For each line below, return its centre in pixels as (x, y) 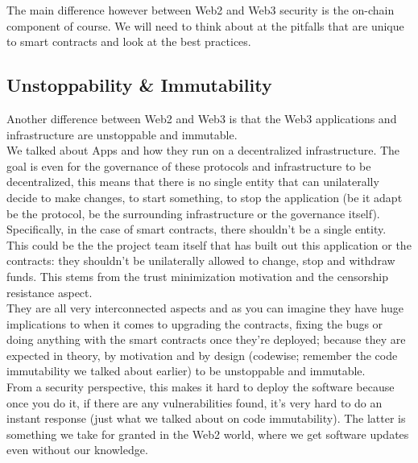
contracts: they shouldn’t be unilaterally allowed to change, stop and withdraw (201, 260)
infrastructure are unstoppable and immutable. (122, 134)
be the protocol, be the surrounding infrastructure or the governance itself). (193, 213)
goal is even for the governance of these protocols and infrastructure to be (189, 165)
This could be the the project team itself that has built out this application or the (209, 244)
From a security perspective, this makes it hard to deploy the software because (201, 387)
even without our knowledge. (77, 450)
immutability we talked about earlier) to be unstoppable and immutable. (186, 371)
